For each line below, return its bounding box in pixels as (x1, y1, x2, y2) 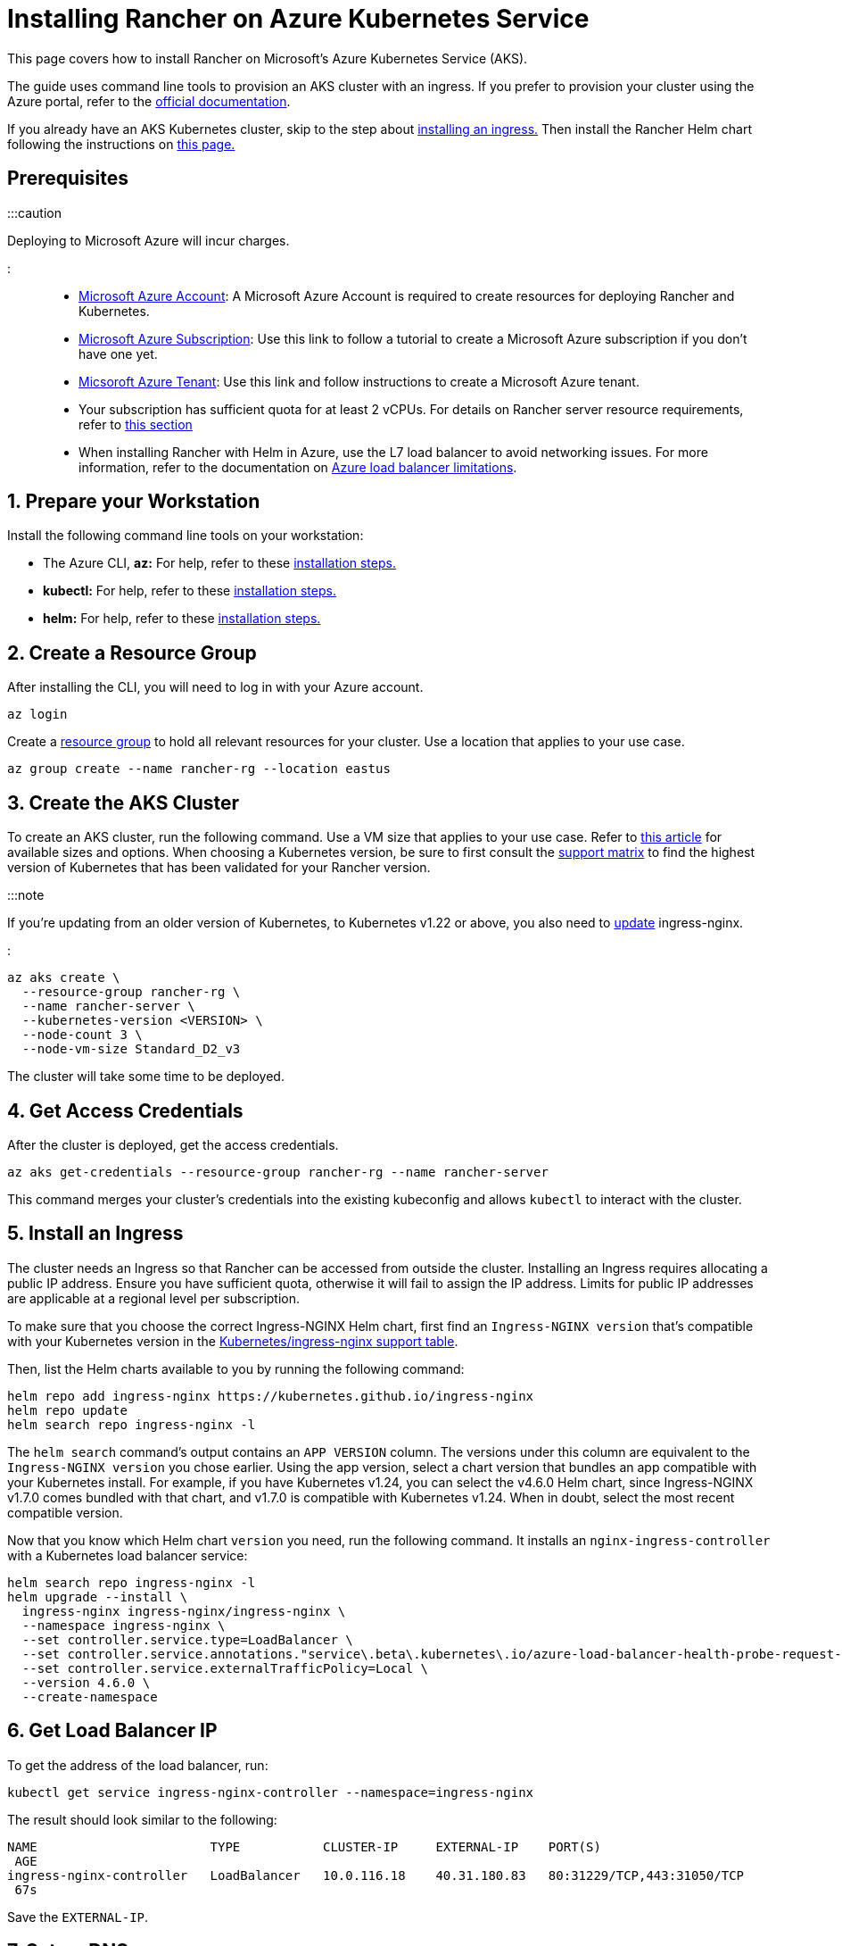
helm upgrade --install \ (7, 1589, 188, 1604)
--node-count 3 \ (21, 1027, 143, 1043)
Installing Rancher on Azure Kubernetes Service (7, 4, 590, 34)
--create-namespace (21, 1689, 158, 1704)
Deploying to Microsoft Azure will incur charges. (7, 232, 290, 248)
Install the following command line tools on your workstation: (7, 528, 364, 544)
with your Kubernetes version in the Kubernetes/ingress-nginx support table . (7, 1333, 458, 1349)
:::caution (7, 204, 62, 220)
